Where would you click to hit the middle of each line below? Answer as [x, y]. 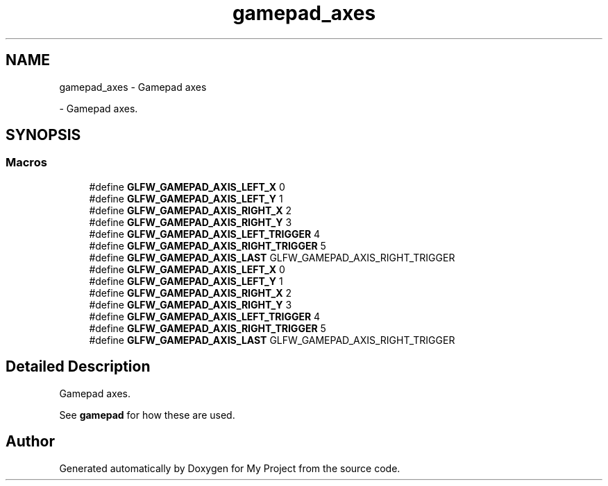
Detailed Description [78, 367]
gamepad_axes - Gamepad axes [133, 87]
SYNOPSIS [43, 135]
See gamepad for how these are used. [147, 415]
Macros [26, 163]
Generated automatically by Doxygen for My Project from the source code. [230, 468]
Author [30, 442]
